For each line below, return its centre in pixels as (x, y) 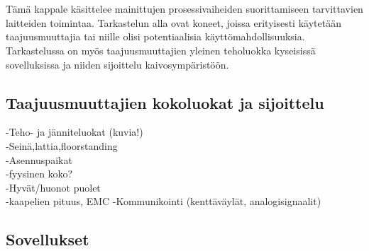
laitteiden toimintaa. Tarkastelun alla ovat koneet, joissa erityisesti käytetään (174, 22)
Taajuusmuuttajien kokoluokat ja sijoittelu (165, 102)
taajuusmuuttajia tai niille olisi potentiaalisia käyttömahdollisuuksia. (155, 36)
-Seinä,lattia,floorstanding (62, 145)
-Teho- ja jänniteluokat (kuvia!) (75, 132)
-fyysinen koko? (39, 174)
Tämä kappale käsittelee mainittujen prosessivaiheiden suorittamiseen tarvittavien (184, 9)
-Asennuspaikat (39, 159)
